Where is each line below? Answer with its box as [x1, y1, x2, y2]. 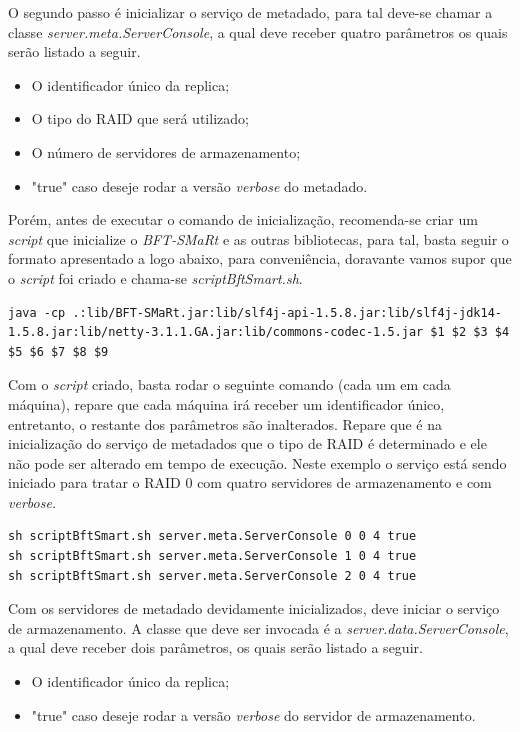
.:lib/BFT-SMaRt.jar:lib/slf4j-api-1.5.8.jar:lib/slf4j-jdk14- [72, 305, 502, 320]
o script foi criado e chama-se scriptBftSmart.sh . [8, 267, 303, 288]
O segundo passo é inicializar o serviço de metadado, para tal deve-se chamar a [8, 2, 493, 22]
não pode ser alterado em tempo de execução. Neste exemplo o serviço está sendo [8, 452, 507, 473]
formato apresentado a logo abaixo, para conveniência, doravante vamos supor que [8, 248, 512, 269]
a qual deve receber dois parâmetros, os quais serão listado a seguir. [8, 637, 423, 658]
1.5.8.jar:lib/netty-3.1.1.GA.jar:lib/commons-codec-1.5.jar [8, 325, 424, 340]
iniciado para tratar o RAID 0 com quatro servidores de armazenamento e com [8, 472, 492, 493]
